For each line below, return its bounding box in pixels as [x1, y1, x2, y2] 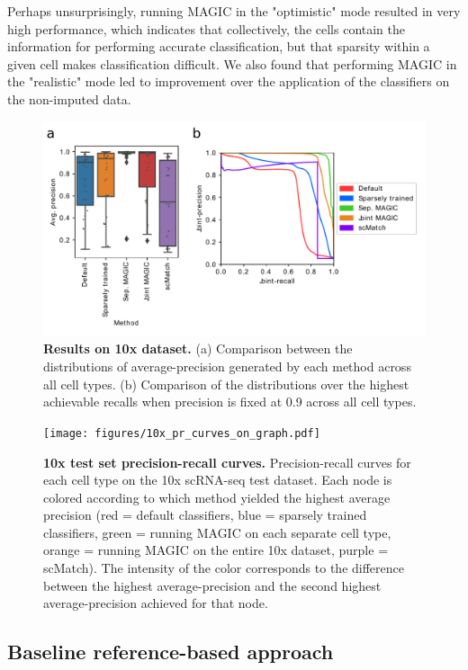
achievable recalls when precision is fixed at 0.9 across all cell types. [43, 392, 417, 411]
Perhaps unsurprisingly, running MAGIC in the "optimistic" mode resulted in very [7, 2, 461, 20]
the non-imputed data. [7, 89, 131, 108]
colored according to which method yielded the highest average [43, 487, 391, 506]
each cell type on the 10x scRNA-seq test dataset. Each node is [43, 470, 392, 489]
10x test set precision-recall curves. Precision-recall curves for [43, 452, 411, 471]
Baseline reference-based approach [7, 638, 334, 666]
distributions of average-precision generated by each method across [43, 357, 411, 376]
